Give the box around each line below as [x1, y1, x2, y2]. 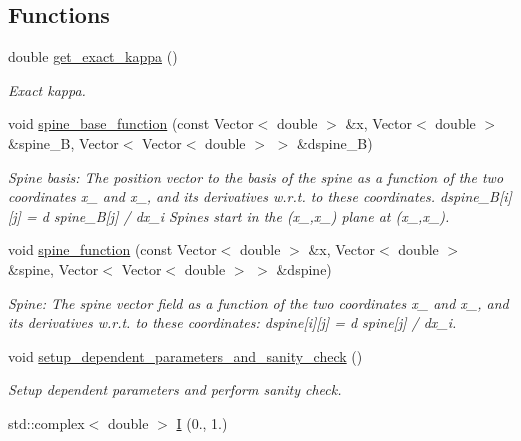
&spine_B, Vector [8, 132, 119, 153]
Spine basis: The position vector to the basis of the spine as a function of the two [8, 166, 504, 187]
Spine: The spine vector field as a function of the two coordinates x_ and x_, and [8, 292, 509, 313]
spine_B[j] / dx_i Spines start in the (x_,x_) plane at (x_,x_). [53, 205, 450, 226]
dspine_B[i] [440, 186, 512, 207]
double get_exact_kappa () [8, 46, 178, 67]
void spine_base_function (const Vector [8, 113, 254, 134]
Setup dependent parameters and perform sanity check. [8, 379, 342, 400]
